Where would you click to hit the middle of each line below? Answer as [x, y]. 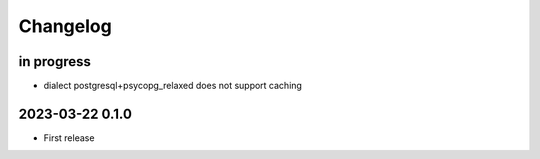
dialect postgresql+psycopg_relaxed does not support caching [172, 86]
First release [69, 137]
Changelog [65, 26]
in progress [55, 61]
